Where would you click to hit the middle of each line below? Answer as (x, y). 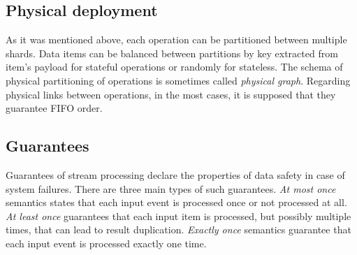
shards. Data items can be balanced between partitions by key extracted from (172, 53)
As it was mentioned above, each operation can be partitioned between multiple (176, 39)
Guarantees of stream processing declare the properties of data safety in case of (175, 174)
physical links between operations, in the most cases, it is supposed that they (171, 94)
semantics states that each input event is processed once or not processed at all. (176, 202)
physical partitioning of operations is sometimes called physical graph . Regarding (178, 80)
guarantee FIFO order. (54, 108)
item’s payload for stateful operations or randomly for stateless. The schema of (174, 67)
